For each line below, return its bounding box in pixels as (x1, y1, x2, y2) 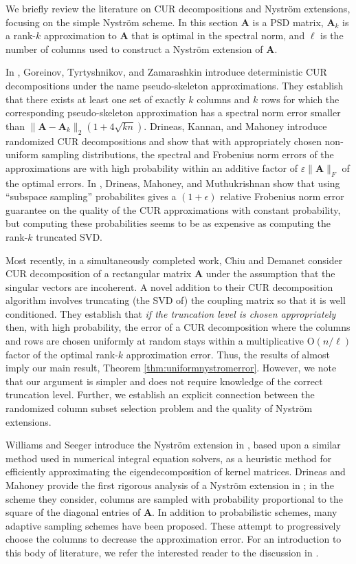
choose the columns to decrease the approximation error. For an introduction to (5, 532, 342, 546)
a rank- (5, 28, 36, 43)
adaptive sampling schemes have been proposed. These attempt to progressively (5, 518, 341, 532)
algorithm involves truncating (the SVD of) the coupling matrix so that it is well (5, 293, 346, 307)
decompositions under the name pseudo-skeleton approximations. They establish (5, 78, 344, 92)
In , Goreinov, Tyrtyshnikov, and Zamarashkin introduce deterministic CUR (5, 65, 327, 79)
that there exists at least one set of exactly (5, 91, 186, 106)
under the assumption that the (205, 266, 335, 281)
